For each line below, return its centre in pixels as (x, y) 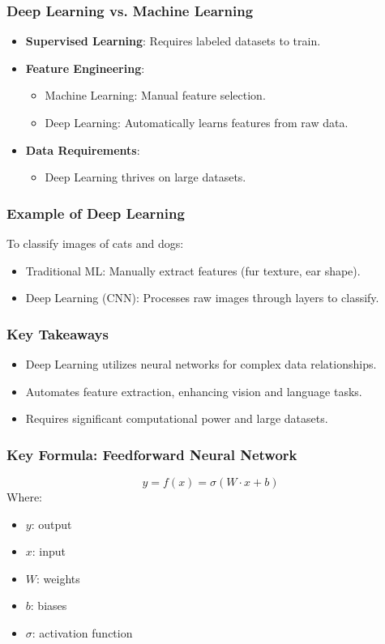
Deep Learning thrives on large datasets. (145, 177)
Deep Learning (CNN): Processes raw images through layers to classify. (202, 298)
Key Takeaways (58, 333)
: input (49, 551)
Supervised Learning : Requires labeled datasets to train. (173, 41)
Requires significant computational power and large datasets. (177, 418)
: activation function (82, 632)
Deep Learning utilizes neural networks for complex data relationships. (201, 364)
